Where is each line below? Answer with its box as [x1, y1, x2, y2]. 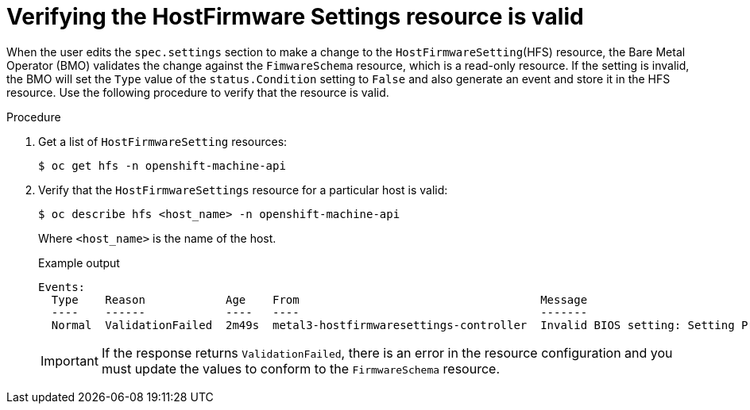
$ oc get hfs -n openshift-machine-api [38, 159, 286, 172]
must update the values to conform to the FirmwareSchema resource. [101, 360, 500, 377]
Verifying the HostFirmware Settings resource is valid [6, 3, 584, 30]
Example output [38, 255, 120, 270]
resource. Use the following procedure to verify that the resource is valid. [6, 85, 389, 99]
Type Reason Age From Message [51, 293, 588, 306]
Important [41, 352, 99, 369]
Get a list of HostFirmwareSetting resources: [38, 134, 288, 148]
